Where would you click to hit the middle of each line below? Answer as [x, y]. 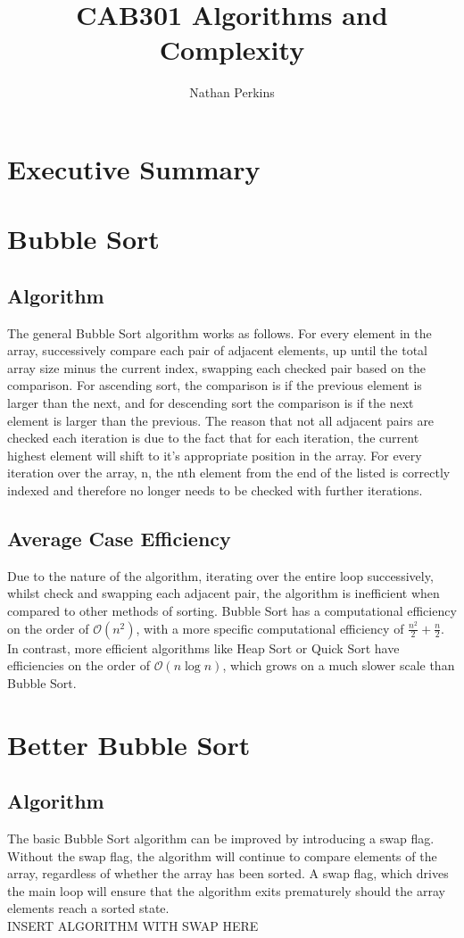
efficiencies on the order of [79, 665]
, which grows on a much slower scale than [339, 665]
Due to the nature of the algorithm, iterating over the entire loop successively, [220, 575]
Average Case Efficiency [119, 538]
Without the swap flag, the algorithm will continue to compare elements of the [222, 855]
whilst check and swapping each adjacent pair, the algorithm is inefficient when [224, 593]
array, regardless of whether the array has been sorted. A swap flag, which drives [228, 873]
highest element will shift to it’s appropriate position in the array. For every [215, 455]
